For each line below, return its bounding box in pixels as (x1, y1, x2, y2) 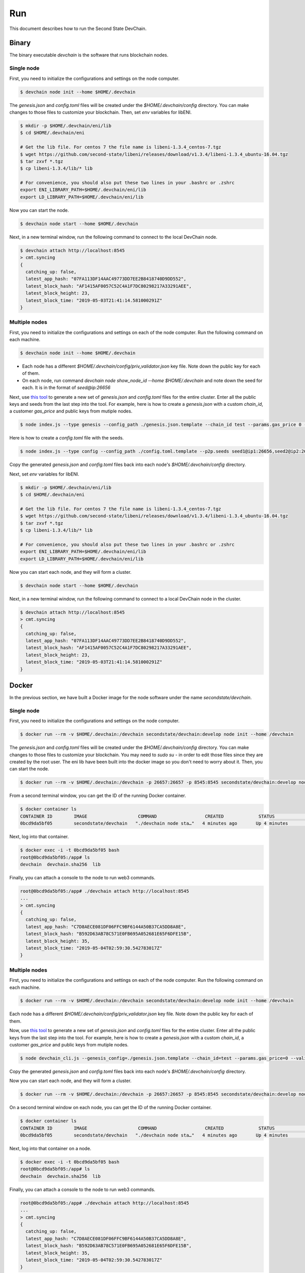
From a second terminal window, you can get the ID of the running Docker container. (9, 792, 187, 799)
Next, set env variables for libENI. (9, 471, 80, 477)
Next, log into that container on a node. (9, 1146, 91, 1152)
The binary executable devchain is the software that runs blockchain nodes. (9, 52, 169, 58)
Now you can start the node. (9, 207, 69, 213)
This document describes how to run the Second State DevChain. (9, 25, 147, 32)
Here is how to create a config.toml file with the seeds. (9, 435, 124, 441)
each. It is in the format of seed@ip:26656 (22, 384, 111, 391)
